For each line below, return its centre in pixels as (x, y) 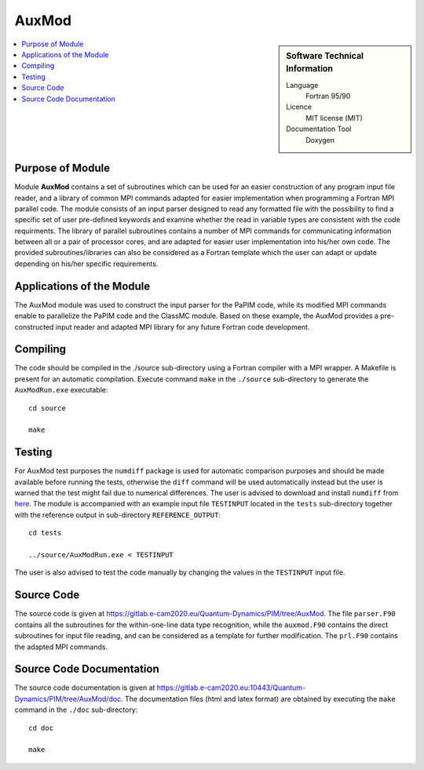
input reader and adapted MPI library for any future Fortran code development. (183, 327)
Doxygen (320, 140)
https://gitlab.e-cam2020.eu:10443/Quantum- (231, 688)
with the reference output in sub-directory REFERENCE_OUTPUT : (118, 515)
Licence (299, 107)
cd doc (41, 728)
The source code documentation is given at (85, 688)
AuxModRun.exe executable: (61, 390)
